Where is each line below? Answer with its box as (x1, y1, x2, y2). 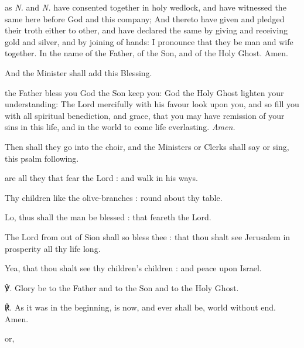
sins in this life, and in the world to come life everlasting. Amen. (5, 121, 235, 133)
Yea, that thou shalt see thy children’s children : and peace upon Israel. (5, 262, 262, 274)
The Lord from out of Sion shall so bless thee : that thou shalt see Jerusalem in (5, 230, 291, 243)
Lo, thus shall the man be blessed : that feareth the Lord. (5, 211, 211, 223)
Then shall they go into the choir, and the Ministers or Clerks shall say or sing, (5, 140, 289, 152)
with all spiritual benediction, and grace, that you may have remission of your (5, 109, 285, 121)
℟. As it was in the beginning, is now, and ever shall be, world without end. (5, 301, 276, 313)
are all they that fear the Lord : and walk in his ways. (5, 172, 198, 184)
